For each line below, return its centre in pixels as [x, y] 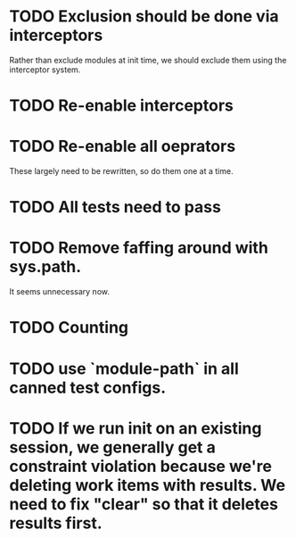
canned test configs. [88, 388]
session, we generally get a [112, 447]
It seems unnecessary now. [59, 292]
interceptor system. [45, 70]
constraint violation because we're [140, 466]
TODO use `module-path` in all [124, 368]
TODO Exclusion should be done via [144, 17]
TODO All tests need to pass [115, 207]
